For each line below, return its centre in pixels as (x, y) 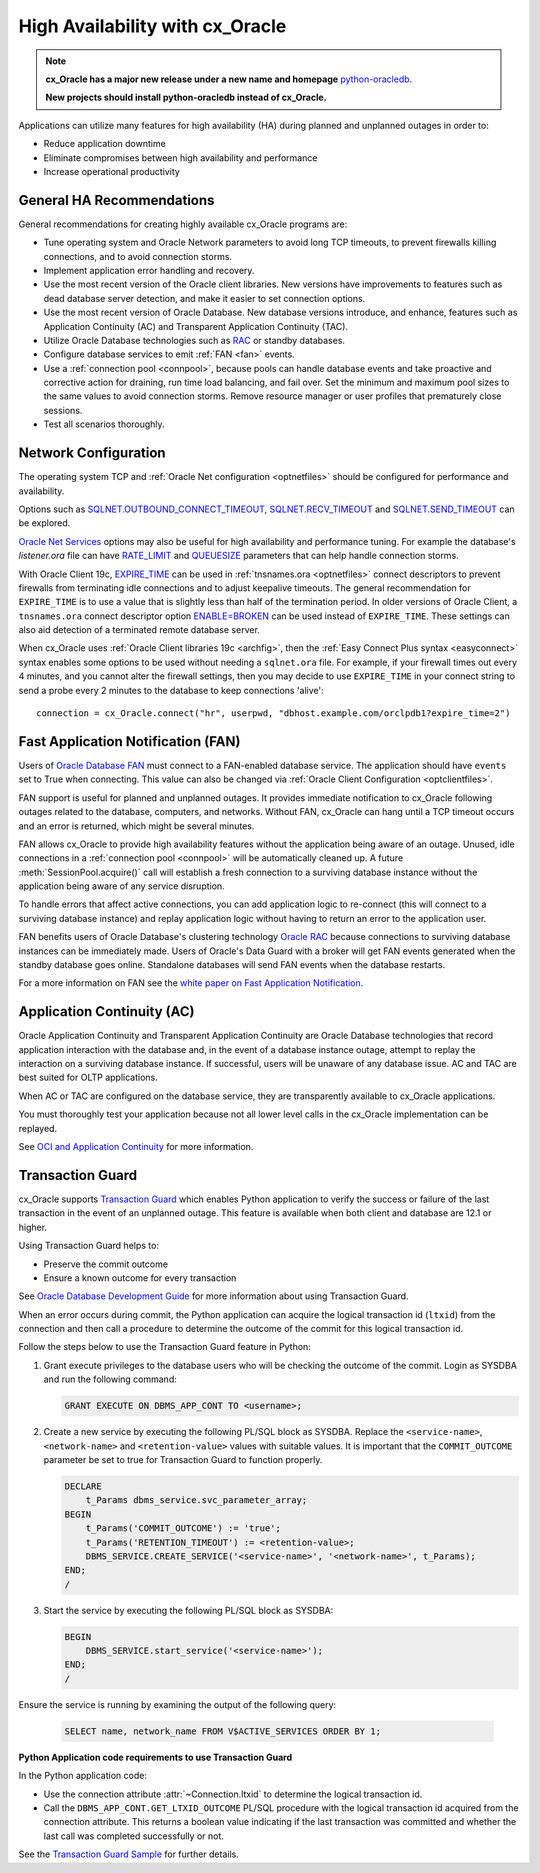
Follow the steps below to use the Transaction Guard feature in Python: (165, 1347)
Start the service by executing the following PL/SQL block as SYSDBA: (188, 1610)
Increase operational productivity (111, 171)
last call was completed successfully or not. (134, 1836)
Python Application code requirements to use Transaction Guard (155, 1757)
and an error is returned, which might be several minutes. (136, 826)
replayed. (38, 1128)
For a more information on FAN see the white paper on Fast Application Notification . (191, 983)
